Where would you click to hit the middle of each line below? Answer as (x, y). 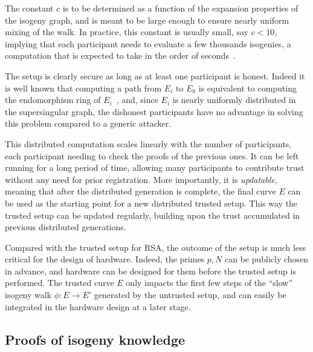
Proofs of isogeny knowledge (95, 339)
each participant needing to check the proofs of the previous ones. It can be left (152, 155)
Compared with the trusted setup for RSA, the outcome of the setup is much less (156, 247)
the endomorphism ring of (53, 100)
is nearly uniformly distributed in (234, 100)
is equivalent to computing (248, 88)
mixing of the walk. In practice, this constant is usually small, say (127, 32)
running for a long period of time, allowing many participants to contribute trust (155, 168)
